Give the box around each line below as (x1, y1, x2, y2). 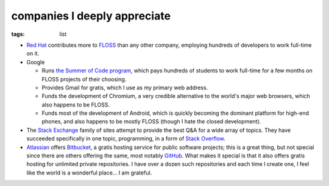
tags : (11, 30, 25, 38)
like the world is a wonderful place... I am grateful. (26, 169, 152, 176)
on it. (26, 50, 40, 57)
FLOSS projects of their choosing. (41, 75, 127, 83)
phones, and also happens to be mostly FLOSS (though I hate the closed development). (41, 118, 261, 125)
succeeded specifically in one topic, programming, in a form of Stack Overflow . (26, 135, 225, 142)
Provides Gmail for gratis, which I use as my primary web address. (41, 84, 208, 91)
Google (26, 58, 45, 66)
